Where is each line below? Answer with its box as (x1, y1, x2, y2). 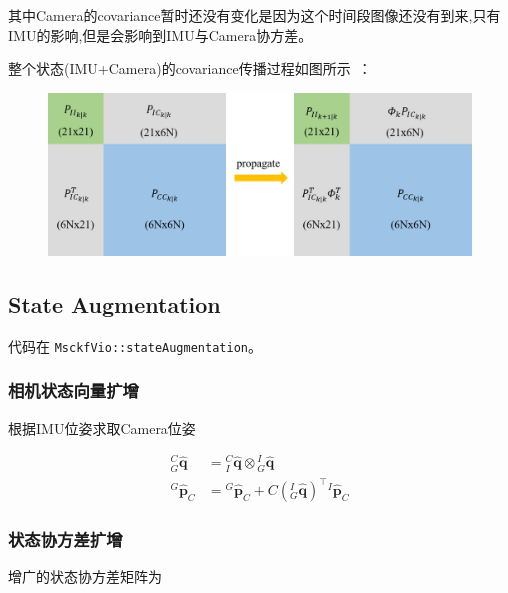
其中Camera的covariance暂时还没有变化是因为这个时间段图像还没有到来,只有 (8, 5, 501, 25)
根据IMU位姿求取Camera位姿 (8, 417, 196, 438)
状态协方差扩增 (8, 527, 123, 552)
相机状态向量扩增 (8, 378, 139, 403)
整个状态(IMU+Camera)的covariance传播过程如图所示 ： (8, 58, 372, 79)
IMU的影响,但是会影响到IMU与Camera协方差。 (8, 24, 313, 45)
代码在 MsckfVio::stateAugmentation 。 (8, 335, 262, 356)
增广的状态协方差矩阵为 (8, 566, 162, 587)
